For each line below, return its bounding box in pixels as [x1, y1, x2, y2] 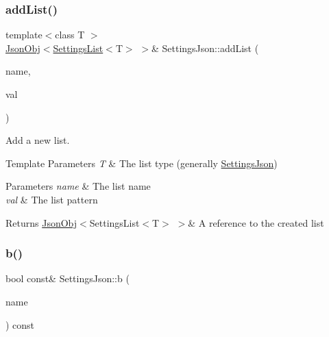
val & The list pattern [5, 192, 98, 206]
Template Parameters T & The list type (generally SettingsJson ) [5, 155, 278, 170]
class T [55, 27, 85, 42]
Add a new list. [5, 133, 70, 147]
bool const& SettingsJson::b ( [5, 271, 130, 286]
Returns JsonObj [5, 215, 77, 229]
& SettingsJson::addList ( [151, 40, 259, 55]
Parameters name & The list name [5, 179, 151, 193]
